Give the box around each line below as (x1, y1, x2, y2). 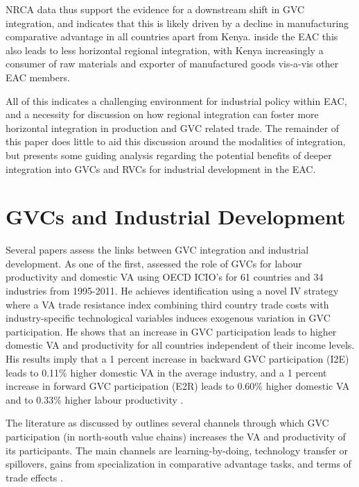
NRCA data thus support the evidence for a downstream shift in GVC (6, 2, 305, 16)
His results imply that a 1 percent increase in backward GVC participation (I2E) (6, 352, 349, 365)
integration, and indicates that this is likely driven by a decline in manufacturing (6, 15, 349, 30)
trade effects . (6, 470, 63, 484)
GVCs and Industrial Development (6, 202, 346, 231)
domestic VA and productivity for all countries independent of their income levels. (6, 338, 355, 352)
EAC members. (6, 69, 70, 84)
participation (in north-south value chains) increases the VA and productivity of (6, 429, 346, 443)
